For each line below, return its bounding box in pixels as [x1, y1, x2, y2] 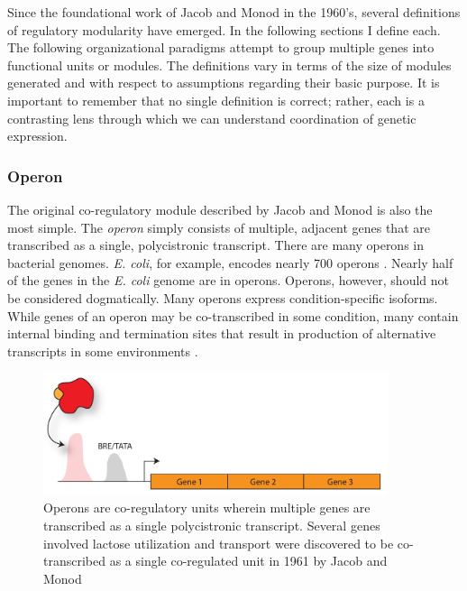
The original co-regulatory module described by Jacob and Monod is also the [7, 199, 433, 218]
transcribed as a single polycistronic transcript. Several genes [43, 516, 380, 535]
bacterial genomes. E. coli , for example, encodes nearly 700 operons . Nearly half [7, 253, 453, 272]
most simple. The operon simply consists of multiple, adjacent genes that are [7, 217, 430, 236]
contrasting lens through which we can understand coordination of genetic [7, 108, 417, 127]
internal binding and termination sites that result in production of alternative [7, 324, 436, 343]
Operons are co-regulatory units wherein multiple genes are [43, 498, 371, 517]
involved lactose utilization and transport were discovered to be [43, 533, 394, 552]
